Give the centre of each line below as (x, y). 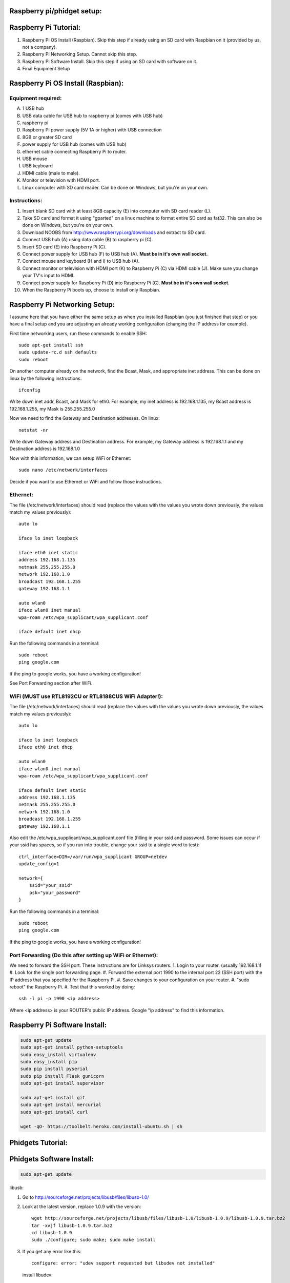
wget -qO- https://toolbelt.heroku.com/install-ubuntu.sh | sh (101, 1126)
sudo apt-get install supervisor (62, 1083)
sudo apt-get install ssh (51, 345)
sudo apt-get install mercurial (61, 1105)
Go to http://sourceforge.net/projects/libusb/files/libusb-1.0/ (86, 1197)
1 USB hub (33, 108)
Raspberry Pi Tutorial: (45, 27)
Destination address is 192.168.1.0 (45, 449)
